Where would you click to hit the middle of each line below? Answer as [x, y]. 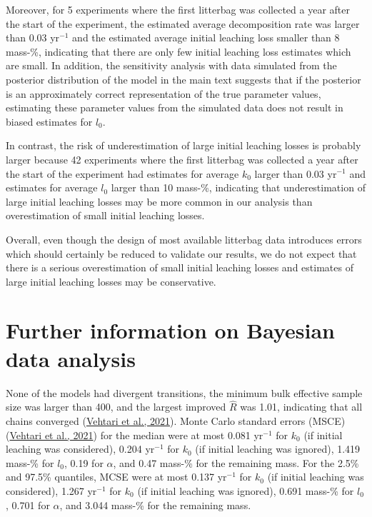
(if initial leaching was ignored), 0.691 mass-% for [246, 490]
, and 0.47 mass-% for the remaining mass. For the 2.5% [236, 462]
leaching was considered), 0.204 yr [80, 449]
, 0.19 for [84, 462]
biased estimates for [49, 121]
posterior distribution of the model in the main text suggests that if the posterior [184, 79]
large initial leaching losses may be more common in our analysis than [159, 201]
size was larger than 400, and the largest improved [116, 407]
